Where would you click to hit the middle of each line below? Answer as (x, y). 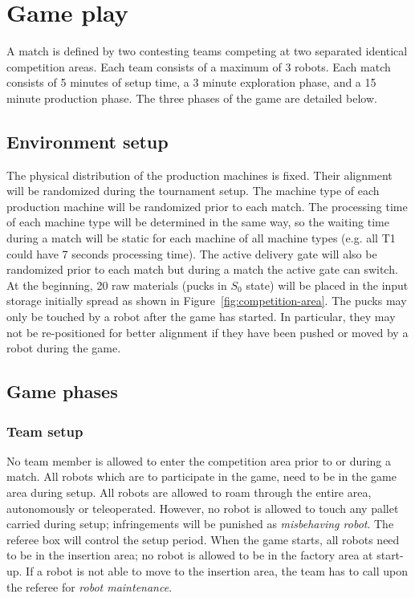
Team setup (45, 431)
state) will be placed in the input (327, 285)
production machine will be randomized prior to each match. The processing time (207, 206)
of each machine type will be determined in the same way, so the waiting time (198, 222)
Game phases (62, 391)
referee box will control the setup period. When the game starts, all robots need (203, 539)
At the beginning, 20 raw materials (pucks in (117, 285)
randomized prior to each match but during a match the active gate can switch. (202, 269)
